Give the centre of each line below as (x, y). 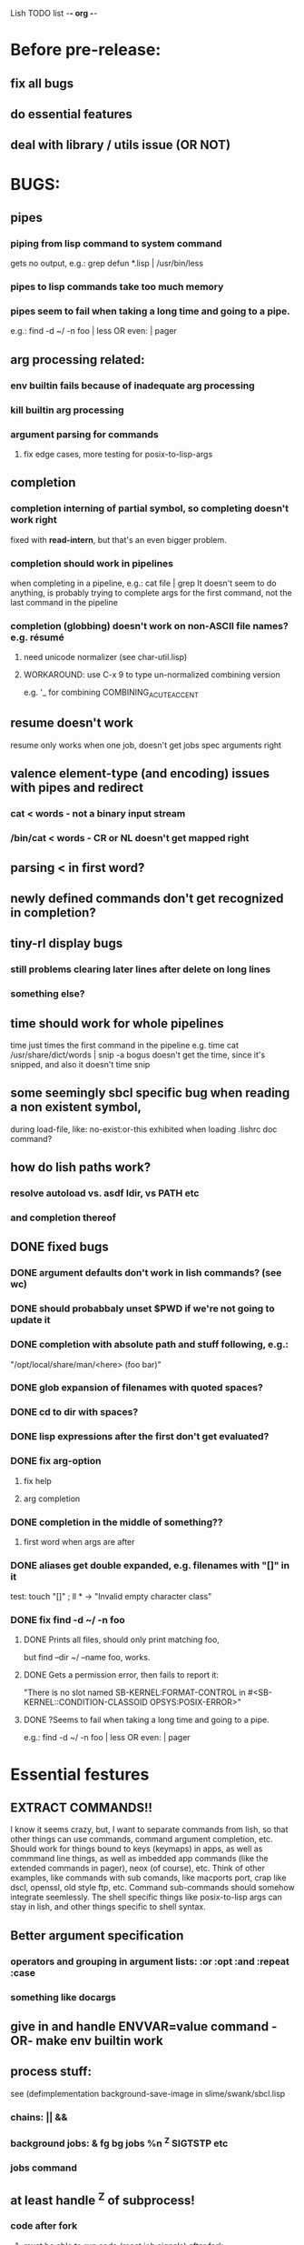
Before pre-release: (86, 50)
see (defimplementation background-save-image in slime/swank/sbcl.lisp (148, 2093)
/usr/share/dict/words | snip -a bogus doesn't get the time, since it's (138, 1055)
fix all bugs (42, 83)
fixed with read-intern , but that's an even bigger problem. (118, 539)
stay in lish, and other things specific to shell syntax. (108, 1907)
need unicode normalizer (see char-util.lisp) (105, 657)
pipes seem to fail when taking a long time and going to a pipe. (150, 311)
